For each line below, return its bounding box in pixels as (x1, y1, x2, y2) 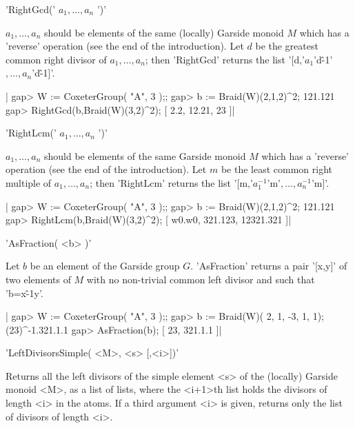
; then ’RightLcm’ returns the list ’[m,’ (90, 175, 253, 190)
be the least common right (221, 162, 332, 176)
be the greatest (255, 39, 318, 53)
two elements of (6, 272, 71, 286)
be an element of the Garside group (30, 258, 180, 273)
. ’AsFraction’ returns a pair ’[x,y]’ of (190, 258, 347, 273)
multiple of (6, 175, 52, 190)
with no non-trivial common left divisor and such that (86, 272, 315, 286)
